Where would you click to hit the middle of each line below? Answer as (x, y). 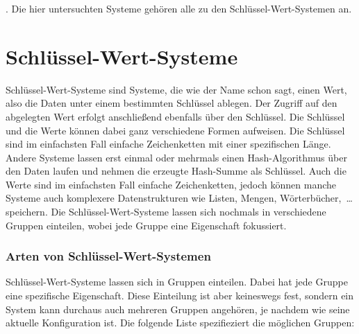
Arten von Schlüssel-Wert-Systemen (108, 256)
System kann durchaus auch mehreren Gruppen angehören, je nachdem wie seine (178, 309)
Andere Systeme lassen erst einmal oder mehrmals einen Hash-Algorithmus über (176, 157)
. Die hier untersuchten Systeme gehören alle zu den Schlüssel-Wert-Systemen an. (179, 8)
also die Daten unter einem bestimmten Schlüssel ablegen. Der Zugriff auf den (172, 103)
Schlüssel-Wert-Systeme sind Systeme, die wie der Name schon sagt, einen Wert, (176, 89)
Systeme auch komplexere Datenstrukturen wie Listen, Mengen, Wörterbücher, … (179, 198)
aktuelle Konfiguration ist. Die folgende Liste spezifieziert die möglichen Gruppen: (180, 323)
